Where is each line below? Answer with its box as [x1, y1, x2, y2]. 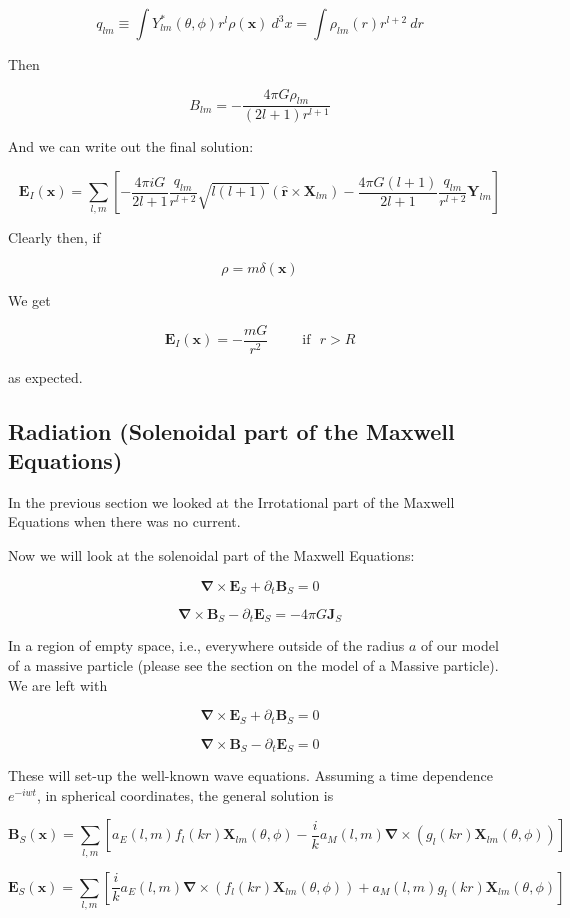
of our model [420, 635, 499, 656]
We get [8, 289, 51, 310]
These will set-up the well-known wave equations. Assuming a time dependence [8, 765, 493, 786]
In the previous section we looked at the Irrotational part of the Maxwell [8, 491, 455, 512]
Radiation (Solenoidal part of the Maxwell [8, 415, 455, 446]
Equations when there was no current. [8, 511, 241, 532]
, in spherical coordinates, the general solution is [36, 784, 334, 805]
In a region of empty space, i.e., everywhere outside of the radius [8, 635, 405, 656]
